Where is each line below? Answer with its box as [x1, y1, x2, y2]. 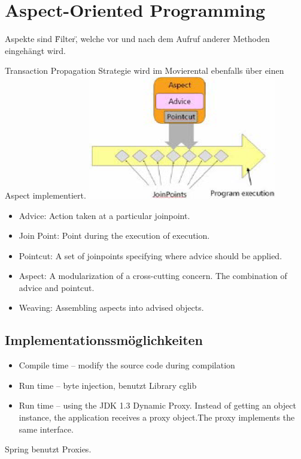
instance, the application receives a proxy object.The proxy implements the [19, 411, 295, 424]
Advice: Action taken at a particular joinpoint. [19, 209, 190, 221]
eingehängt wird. [5, 44, 66, 56]
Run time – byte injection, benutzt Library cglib [19, 379, 197, 391]
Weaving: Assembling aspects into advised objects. [19, 301, 204, 314]
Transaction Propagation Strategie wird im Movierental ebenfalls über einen [5, 64, 284, 77]
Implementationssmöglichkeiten [5, 331, 203, 349]
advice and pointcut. [19, 281, 95, 293]
